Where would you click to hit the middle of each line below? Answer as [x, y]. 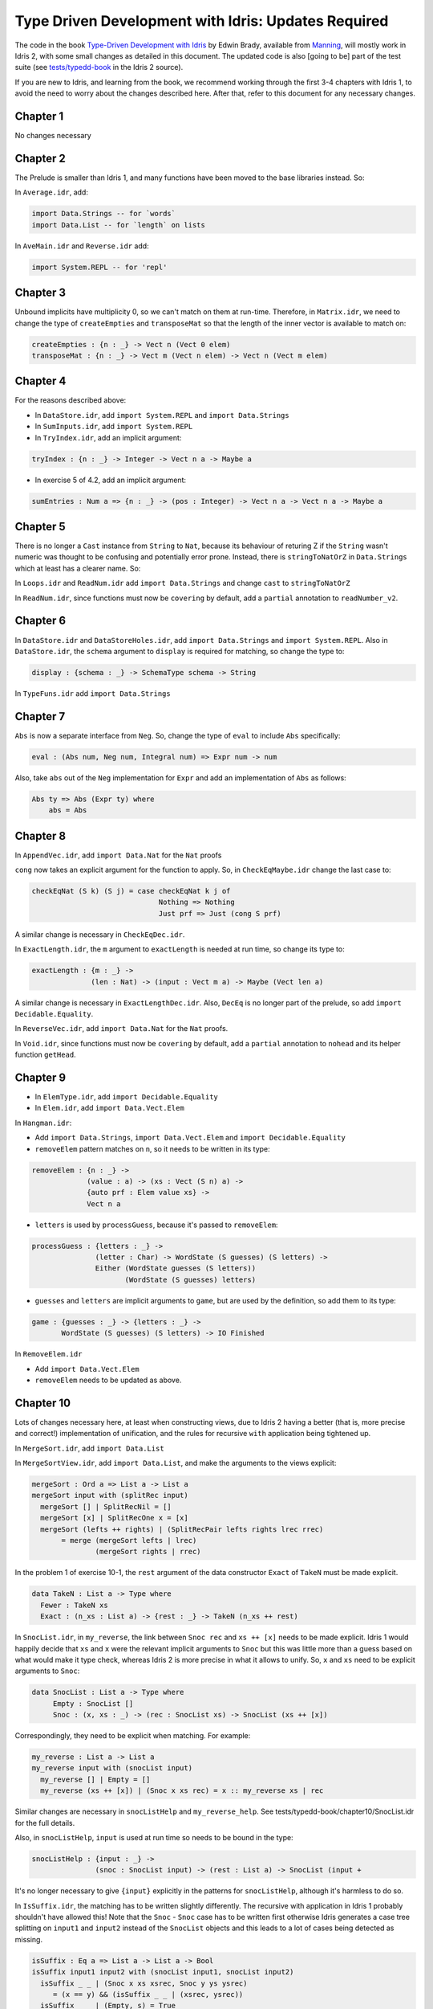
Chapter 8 [40, 836]
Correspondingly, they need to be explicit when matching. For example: [133, 1736]
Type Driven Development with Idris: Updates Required [202, 21]
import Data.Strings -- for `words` [104, 214]
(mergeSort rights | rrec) [148, 1552]
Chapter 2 [40, 158]
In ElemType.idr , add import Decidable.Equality [126, 1096]
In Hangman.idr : [43, 1123]
